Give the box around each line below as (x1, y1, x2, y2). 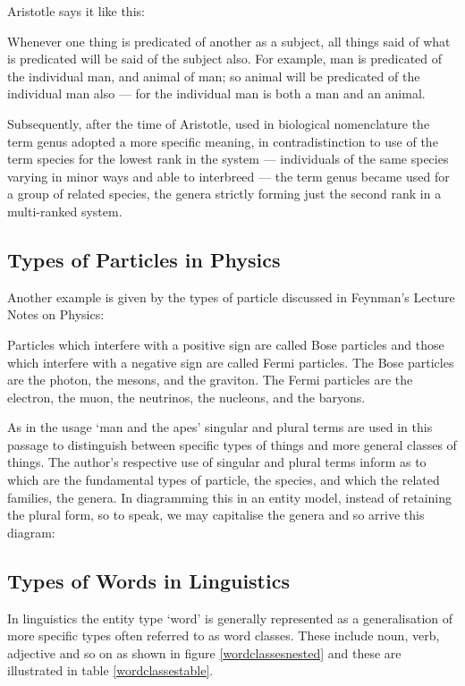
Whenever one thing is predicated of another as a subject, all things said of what (7, 31, 451, 50)
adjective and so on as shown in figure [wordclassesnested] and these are (7, 643, 402, 662)
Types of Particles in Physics (7, 245, 281, 273)
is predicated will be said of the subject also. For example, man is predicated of (7, 49, 443, 68)
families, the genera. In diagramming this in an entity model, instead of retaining (7, 487, 452, 506)
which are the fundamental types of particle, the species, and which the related (7, 470, 440, 489)
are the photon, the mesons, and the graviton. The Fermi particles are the (7, 370, 413, 389)
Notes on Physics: (7, 305, 105, 324)
